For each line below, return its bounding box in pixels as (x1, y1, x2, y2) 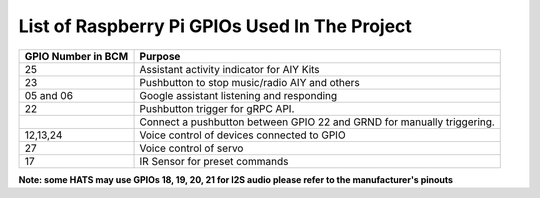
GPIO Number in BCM (24, 49, 129, 63)
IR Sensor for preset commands (139, 154, 289, 168)
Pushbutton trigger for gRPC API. (139, 101, 295, 115)
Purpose (139, 49, 181, 63)
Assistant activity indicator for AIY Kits (139, 62, 320, 76)
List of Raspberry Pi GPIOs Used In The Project (18, 15, 412, 37)
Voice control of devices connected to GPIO (139, 128, 346, 142)
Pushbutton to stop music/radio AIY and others (139, 75, 360, 89)
